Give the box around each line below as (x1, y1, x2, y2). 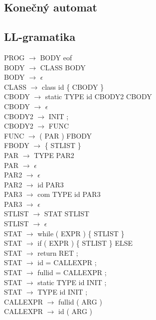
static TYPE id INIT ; (37, 277, 107, 287)
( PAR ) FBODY (39, 130, 92, 141)
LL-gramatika (4, 29, 76, 44)
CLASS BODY (40, 62, 86, 72)
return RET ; (37, 247, 78, 258)
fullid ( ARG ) (58, 296, 102, 307)
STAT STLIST (44, 208, 90, 219)
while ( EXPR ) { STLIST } (37, 228, 125, 238)
